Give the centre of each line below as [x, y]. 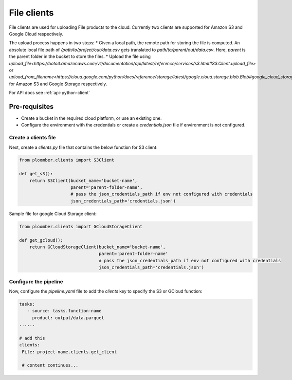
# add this [32, 338]
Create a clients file [32, 138]
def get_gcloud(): [41, 240]
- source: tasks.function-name [64, 311]
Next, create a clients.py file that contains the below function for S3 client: [83, 147]
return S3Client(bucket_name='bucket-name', [83, 181]
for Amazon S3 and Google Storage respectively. [58, 84]
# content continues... [50, 365]
